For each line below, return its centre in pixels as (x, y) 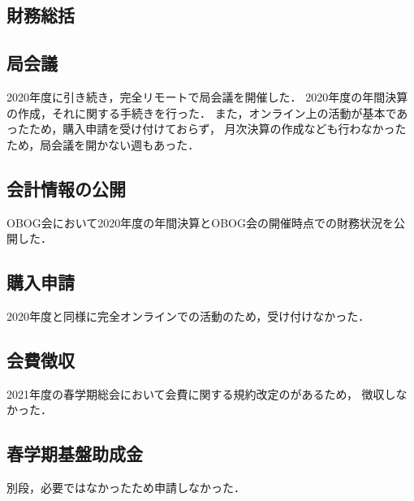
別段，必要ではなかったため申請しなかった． (126, 488)
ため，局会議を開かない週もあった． (103, 144)
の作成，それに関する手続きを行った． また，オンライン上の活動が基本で (202, 112)
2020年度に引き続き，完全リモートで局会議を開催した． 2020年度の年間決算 (207, 96)
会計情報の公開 (66, 188)
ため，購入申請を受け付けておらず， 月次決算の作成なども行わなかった (218, 129)
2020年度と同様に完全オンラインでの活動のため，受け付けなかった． (188, 315)
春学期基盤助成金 (75, 453)
